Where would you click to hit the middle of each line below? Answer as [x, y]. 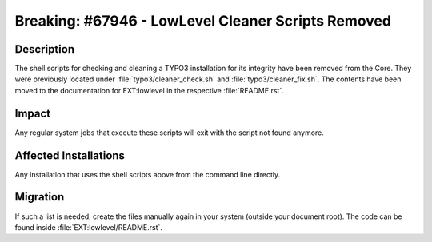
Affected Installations [70, 155]
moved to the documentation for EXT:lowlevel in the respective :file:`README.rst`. [149, 90]
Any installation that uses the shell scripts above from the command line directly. [147, 174]
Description [45, 49]
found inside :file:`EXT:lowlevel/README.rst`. [89, 227]
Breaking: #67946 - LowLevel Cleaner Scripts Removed [203, 21]
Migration [40, 197]
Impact [33, 113]
